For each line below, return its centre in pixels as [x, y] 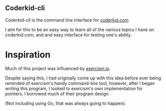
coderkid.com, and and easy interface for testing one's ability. [69, 35]
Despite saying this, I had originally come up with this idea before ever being [83, 78]
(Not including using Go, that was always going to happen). [66, 103]
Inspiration [28, 55]
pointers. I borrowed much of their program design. [57, 94]
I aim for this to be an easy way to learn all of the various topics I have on [80, 30]
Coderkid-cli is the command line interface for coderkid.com [67, 20]
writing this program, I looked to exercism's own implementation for [74, 88]
